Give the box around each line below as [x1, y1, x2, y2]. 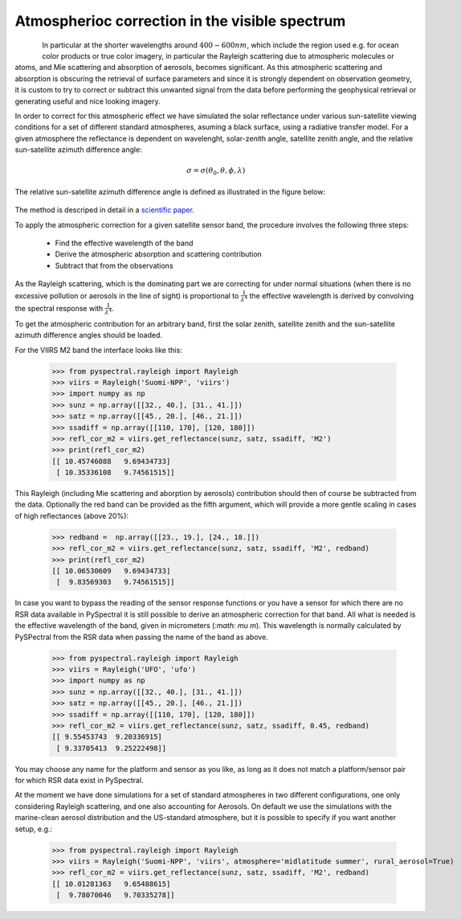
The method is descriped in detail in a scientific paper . [14, 205, 194, 215]
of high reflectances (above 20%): [14, 511, 129, 520]
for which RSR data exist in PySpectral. [14, 776, 144, 786]
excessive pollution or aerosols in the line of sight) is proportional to [14, 290, 239, 301]
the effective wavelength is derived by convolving [249, 290, 414, 301]
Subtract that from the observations [55, 261, 173, 270]
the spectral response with [14, 303, 104, 313]
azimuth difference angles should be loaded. [14, 330, 163, 340]
